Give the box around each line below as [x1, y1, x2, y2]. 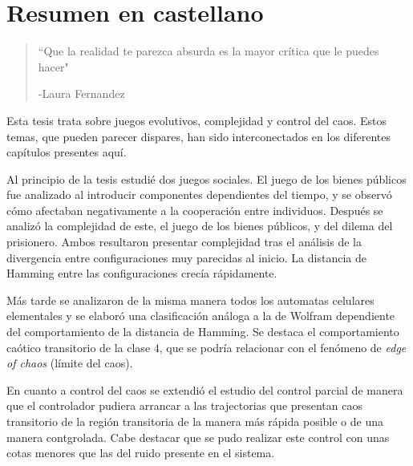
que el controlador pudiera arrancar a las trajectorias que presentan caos [6, 397, 362, 414]
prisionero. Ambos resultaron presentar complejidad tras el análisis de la [6, 233, 362, 250]
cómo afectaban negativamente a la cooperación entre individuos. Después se [6, 201, 383, 218]
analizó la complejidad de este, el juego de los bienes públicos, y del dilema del [6, 217, 393, 234]
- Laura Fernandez [38, 85, 125, 102]
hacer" [38, 58, 69, 75]
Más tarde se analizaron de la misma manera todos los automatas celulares [6, 291, 375, 308]
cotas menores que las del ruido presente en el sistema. [6, 444, 275, 461]
